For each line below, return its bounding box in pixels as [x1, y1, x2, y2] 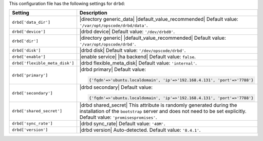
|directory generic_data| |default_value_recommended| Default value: [79, 16, 239, 23]
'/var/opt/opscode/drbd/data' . [79, 22, 148, 29]
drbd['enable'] [12, 54, 46, 59]
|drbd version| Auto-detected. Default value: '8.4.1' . [79, 126, 201, 133]
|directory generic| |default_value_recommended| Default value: [79, 34, 226, 41]
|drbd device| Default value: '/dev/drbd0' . [79, 28, 175, 35]
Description [79, 10, 108, 16]
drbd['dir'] [12, 38, 38, 44]
